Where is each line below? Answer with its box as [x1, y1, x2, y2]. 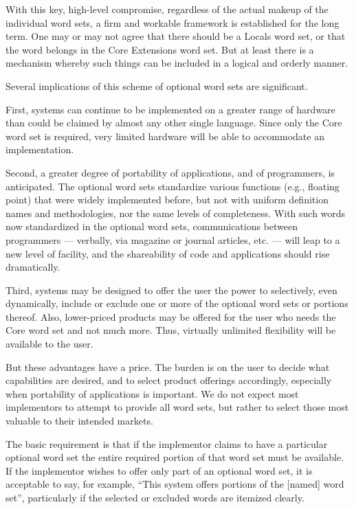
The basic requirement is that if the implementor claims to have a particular [5, 436, 328, 451]
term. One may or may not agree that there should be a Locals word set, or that [5, 29, 346, 43]
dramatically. [5, 260, 60, 274]
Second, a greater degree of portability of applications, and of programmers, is [5, 165, 335, 179]
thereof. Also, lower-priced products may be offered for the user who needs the [5, 309, 336, 324]
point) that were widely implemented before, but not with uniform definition [5, 192, 329, 207]
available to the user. [5, 337, 93, 351]
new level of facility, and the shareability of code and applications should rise [5, 246, 330, 260]
